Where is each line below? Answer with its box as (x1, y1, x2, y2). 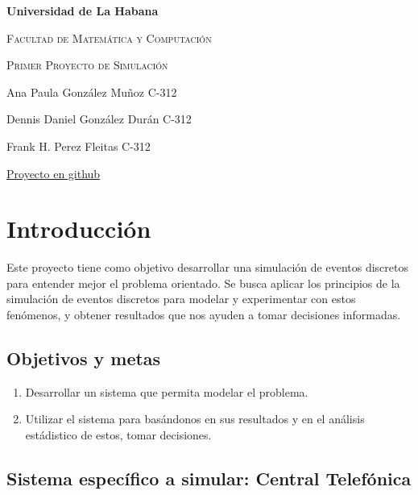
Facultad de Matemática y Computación (6, 29, 212, 46)
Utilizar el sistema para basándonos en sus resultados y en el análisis (25, 410, 365, 427)
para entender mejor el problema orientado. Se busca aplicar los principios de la (6, 274, 400, 291)
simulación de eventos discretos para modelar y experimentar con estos (6, 290, 356, 307)
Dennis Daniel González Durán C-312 (6, 110, 192, 127)
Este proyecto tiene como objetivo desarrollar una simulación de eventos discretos (6, 259, 408, 276)
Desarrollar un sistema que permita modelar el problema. (25, 383, 308, 400)
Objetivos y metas (6, 346, 161, 371)
